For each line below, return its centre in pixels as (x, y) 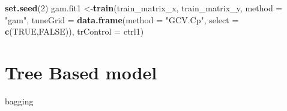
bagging (19, 101)
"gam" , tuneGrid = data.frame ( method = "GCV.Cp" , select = (122, 19)
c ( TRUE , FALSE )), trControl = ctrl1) (74, 31)
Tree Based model (81, 72)
